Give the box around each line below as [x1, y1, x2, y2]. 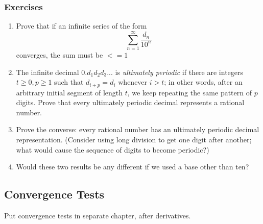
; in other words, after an [164, 77, 243, 87]
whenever [118, 77, 148, 87]
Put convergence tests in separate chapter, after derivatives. [4, 210, 191, 220]
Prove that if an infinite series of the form [16, 20, 147, 31]
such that [54, 77, 84, 87]
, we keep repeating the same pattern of [127, 87, 252, 97]
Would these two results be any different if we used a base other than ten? [16, 161, 249, 172]
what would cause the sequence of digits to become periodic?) [16, 144, 209, 155]
